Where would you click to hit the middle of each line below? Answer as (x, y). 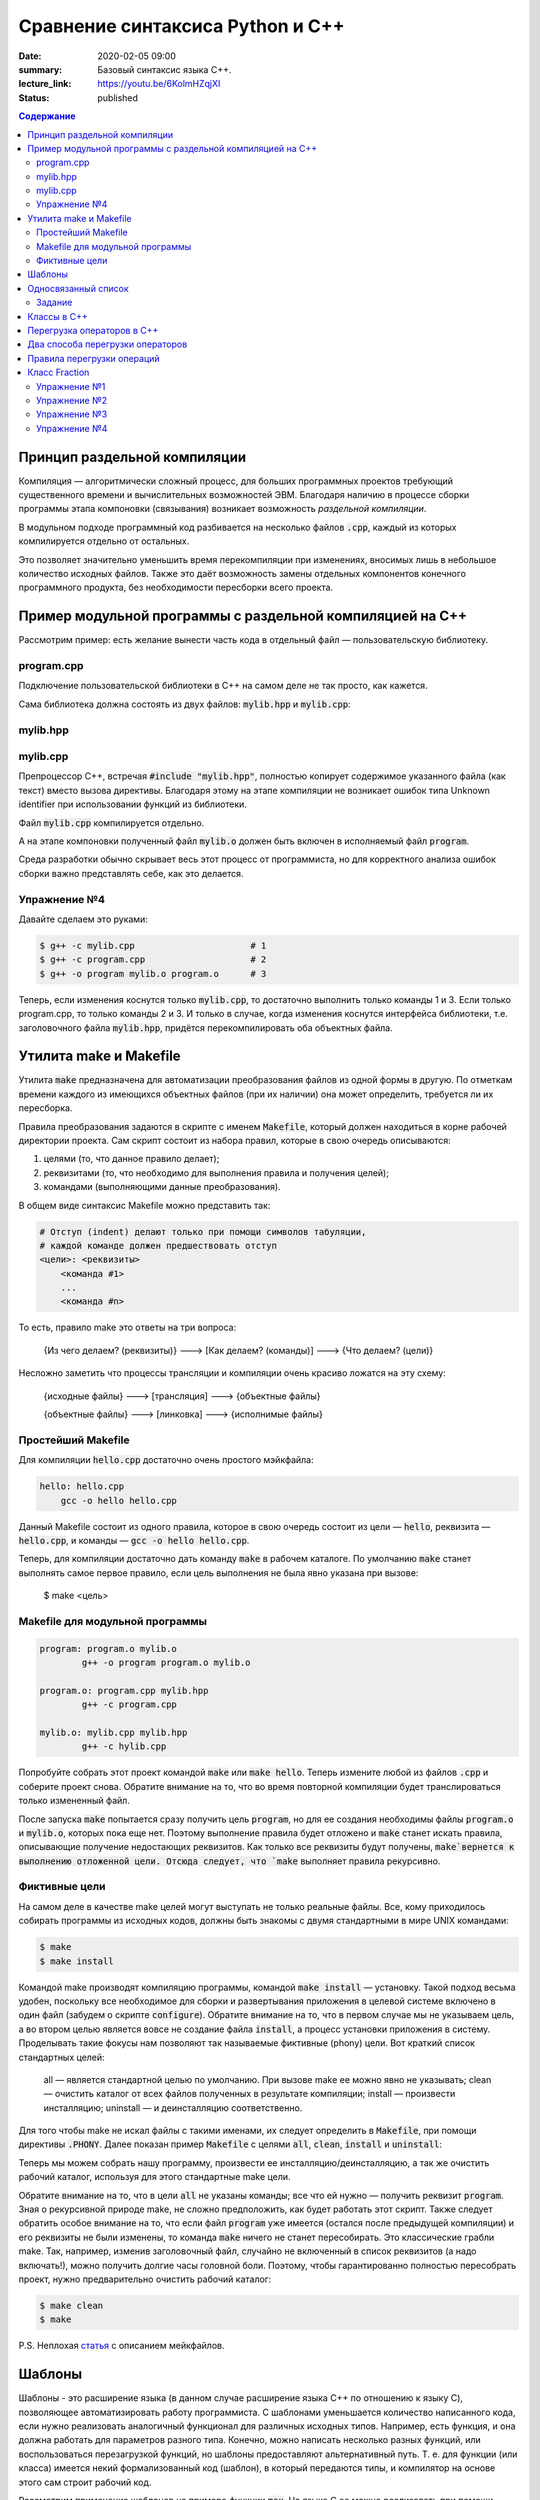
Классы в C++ (58, 316)
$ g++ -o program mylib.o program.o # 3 (153, 973)
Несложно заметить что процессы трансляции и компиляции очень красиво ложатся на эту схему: (232, 1373)
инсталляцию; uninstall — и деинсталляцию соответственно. (173, 2107)
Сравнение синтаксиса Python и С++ (181, 26)
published (118, 97)
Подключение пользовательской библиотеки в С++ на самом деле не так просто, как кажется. (223, 686)
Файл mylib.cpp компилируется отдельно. (111, 822)
